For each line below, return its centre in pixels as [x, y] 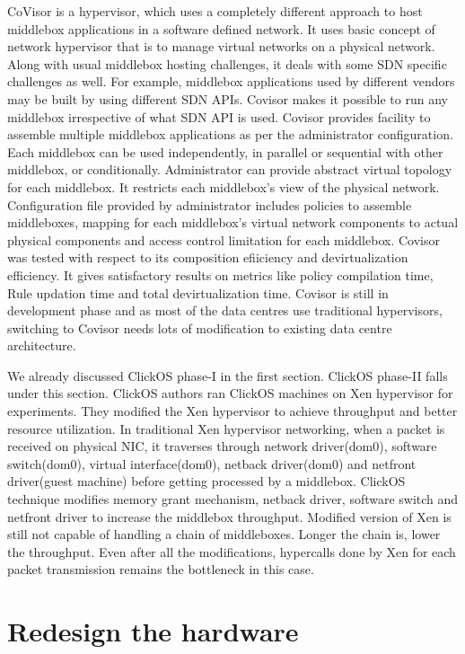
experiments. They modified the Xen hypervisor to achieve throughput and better [232, 411]
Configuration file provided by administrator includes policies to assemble [210, 204]
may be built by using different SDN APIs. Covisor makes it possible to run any [228, 98]
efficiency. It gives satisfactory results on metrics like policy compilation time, [220, 274]
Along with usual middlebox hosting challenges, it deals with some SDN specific [227, 63]
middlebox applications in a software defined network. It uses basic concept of [221, 28]
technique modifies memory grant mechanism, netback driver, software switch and [233, 499]
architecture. [42, 345]
